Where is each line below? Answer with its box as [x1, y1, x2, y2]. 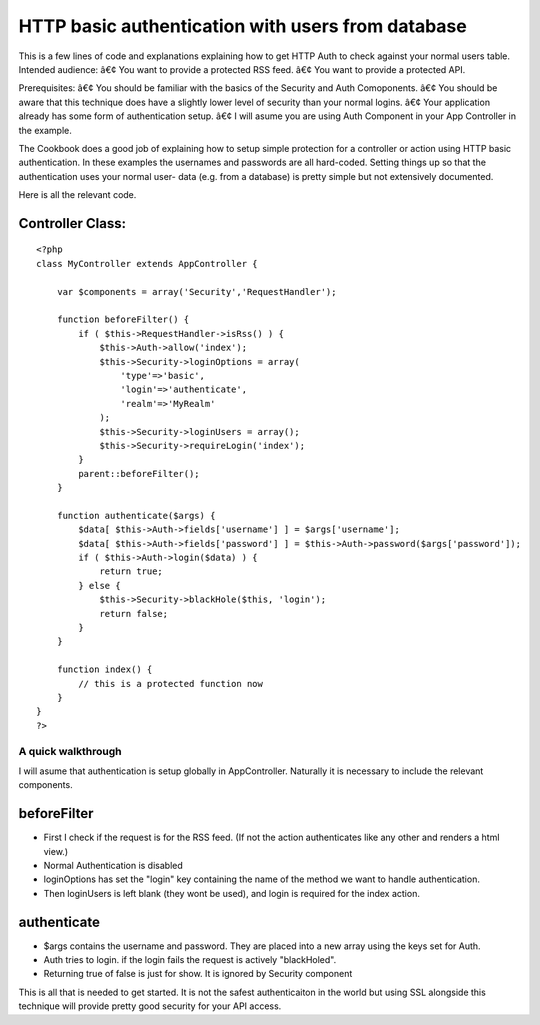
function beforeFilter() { [56, 314, 190, 325]
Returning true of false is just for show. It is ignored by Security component [43, 968, 353, 980]
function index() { [56, 664, 153, 675]
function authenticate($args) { [56, 510, 216, 521]
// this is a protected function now [78, 678, 264, 689]
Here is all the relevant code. [18, 189, 137, 201]
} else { [78, 580, 121, 591]
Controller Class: [18, 215, 127, 232]
